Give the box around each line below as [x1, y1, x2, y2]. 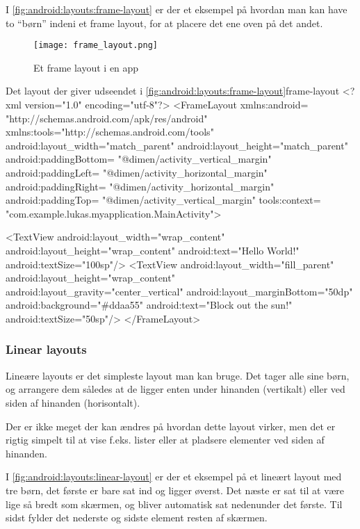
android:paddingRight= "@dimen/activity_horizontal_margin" [6, 179, 275, 193]
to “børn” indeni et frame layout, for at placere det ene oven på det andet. [6, 15, 323, 30]
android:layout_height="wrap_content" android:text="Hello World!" [6, 243, 300, 257]
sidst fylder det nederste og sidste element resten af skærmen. [6, 510, 268, 525]
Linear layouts [6, 341, 87, 358]
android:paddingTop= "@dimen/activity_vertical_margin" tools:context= [6, 193, 321, 207]
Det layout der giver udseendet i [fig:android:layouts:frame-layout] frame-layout [6, 83, 340, 98]
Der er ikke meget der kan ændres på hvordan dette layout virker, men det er [6, 418, 336, 433]
